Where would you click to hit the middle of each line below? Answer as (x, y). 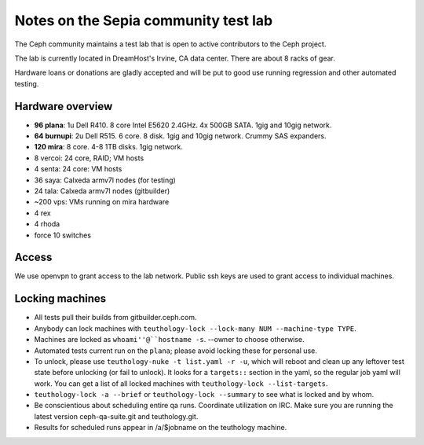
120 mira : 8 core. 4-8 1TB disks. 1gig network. (109, 147)
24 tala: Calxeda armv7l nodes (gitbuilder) (102, 191)
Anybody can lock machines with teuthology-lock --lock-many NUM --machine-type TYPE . (195, 328)
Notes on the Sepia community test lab (144, 20)
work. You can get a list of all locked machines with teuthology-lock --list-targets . (181, 383)
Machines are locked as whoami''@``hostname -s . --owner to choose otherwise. (170, 340)
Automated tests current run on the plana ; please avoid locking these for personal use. (175, 351)
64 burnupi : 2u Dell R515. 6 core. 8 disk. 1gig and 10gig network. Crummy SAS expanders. (180, 136)
